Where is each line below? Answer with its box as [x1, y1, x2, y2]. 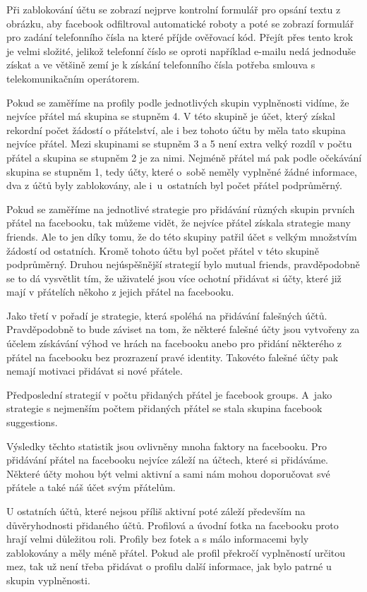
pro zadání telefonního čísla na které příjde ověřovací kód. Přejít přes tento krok [6, 30, 354, 44]
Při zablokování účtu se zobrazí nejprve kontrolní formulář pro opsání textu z [6, 2, 341, 16]
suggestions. [6, 415, 58, 430]
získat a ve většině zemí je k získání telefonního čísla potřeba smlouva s [6, 57, 315, 72]
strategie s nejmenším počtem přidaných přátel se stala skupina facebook [6, 401, 323, 416]
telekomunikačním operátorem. [6, 71, 140, 85]
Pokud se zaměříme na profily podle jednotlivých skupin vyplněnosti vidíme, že [6, 95, 349, 109]
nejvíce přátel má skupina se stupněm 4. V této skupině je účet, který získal [6, 109, 335, 123]
